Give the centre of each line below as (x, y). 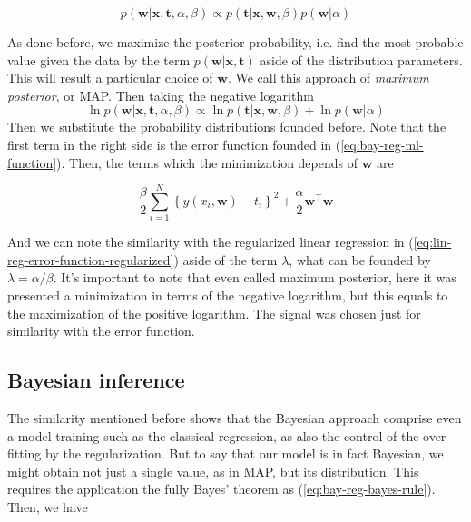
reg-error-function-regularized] (91, 259)
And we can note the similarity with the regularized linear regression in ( (211, 242)
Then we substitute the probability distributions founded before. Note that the (227, 127)
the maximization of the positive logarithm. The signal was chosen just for (214, 313)
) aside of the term (226, 259)
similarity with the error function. (101, 331)
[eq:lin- (432, 242)
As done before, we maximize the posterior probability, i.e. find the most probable (235, 42)
